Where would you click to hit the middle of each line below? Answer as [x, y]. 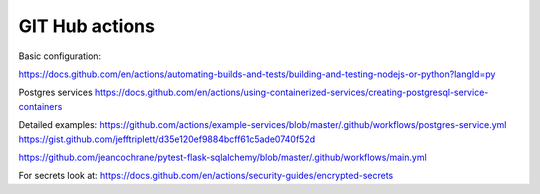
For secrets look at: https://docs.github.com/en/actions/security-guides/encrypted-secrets [206, 176]
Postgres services [56, 92]
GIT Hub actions [86, 26]
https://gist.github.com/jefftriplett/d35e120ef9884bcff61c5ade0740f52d [166, 139]
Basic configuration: [60, 56]
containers [40, 106]
